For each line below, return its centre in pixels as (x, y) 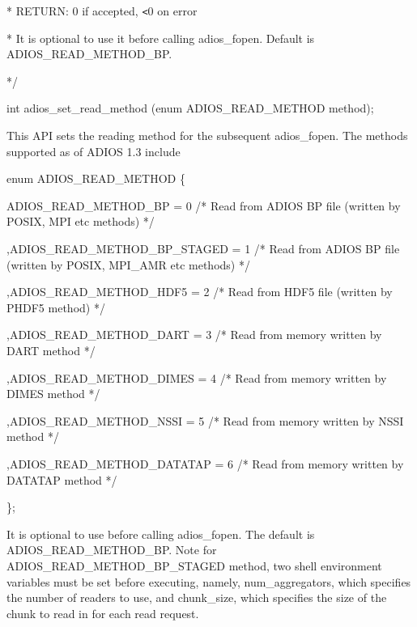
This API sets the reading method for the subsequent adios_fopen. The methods (207, 136)
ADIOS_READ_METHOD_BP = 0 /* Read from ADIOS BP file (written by (204, 205)
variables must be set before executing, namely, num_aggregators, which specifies (209, 581)
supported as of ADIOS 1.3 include (94, 151)
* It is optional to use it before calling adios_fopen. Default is (161, 38)
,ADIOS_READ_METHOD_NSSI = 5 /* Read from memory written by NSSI (205, 420)
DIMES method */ (53, 394)
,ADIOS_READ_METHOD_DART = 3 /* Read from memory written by (194, 335)
